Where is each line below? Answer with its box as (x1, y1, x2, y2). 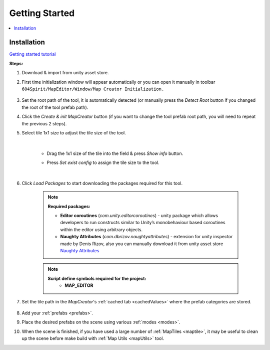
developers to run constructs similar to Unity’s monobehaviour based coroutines (60, 220, 225, 226)
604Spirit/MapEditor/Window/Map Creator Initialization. (21, 86, 164, 92)
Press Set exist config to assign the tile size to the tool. (46, 159, 159, 165)
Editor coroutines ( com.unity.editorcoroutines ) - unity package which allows (60, 213, 218, 219)
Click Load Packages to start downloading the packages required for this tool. (21, 180, 183, 186)
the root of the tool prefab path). (21, 104, 88, 110)
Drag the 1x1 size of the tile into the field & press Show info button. (46, 150, 183, 156)
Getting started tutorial (9, 51, 56, 57)
